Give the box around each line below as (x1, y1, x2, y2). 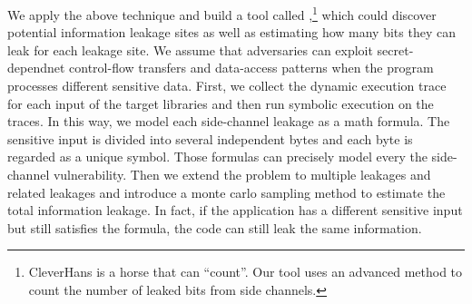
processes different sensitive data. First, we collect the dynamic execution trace (7, 76, 447, 95)
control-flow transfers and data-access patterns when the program (69, 58, 434, 77)
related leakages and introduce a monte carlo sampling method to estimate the (7, 182, 446, 201)
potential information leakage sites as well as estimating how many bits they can (7, 23, 456, 42)
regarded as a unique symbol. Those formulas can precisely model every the (7, 147, 428, 166)
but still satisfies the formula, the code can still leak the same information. (7, 218, 422, 237)
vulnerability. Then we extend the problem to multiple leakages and (53, 165, 431, 183)
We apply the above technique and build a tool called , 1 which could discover (7, 3, 437, 24)
